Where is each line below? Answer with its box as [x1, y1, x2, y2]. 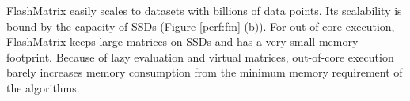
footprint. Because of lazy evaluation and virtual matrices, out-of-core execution [6, 48, 394, 65]
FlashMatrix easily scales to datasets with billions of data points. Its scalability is [6, 2, 402, 18]
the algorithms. [6, 79, 80, 95]
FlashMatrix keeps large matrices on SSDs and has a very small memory [6, 33, 359, 50]
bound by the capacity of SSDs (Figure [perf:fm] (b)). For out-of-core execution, [6, 17, 395, 34]
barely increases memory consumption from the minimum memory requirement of [6, 64, 403, 80]
